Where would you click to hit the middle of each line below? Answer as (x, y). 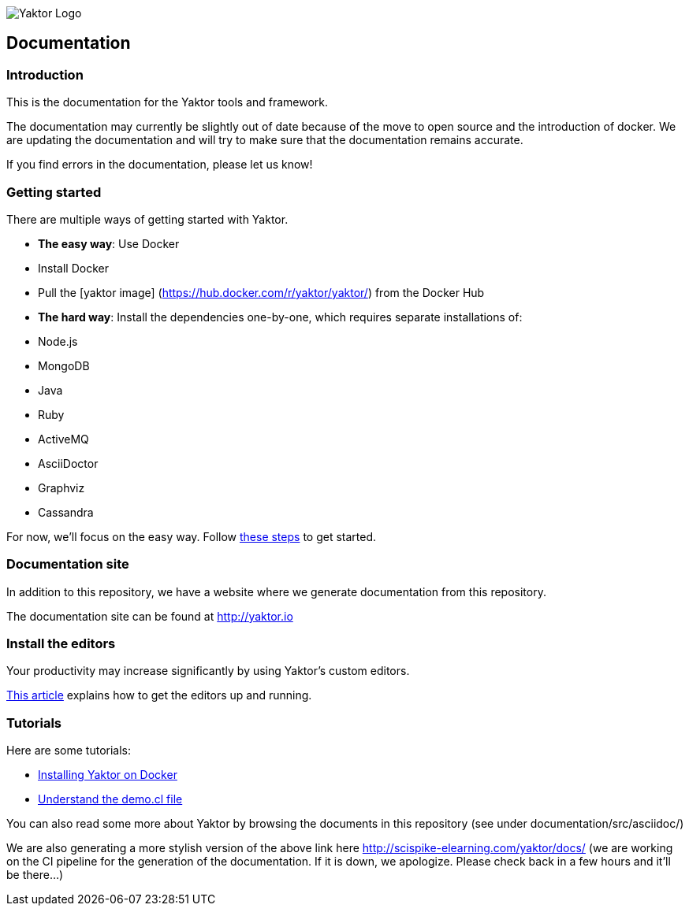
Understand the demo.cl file (110, 799)
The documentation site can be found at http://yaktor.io (150, 616)
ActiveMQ (63, 439)
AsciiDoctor (68, 463)
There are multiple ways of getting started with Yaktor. (147, 219)
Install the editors (61, 644)
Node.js (58, 341)
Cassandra (66, 512)
